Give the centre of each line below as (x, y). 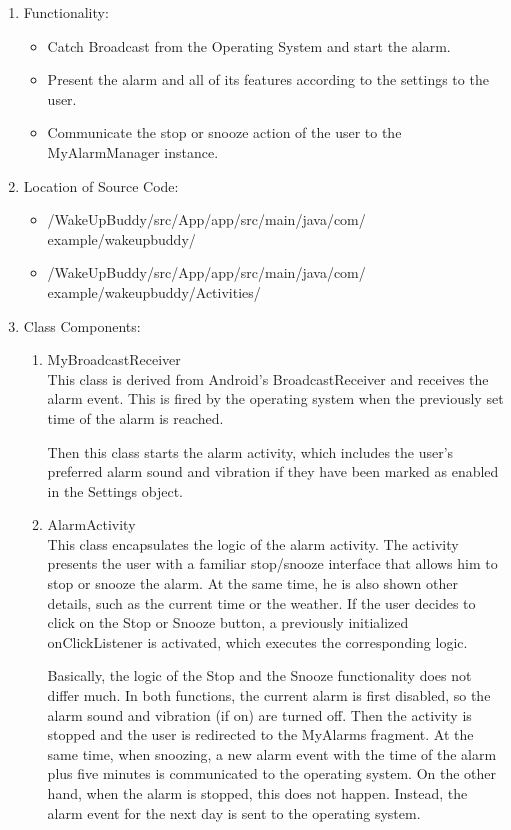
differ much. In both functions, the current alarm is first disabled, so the (269, 695)
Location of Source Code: (101, 185)
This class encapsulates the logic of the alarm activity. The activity (253, 543)
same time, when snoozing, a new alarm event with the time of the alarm (272, 753)
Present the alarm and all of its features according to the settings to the (268, 79)
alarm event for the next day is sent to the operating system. (234, 812)
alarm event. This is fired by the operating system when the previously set (275, 398)
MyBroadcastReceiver (114, 359)
